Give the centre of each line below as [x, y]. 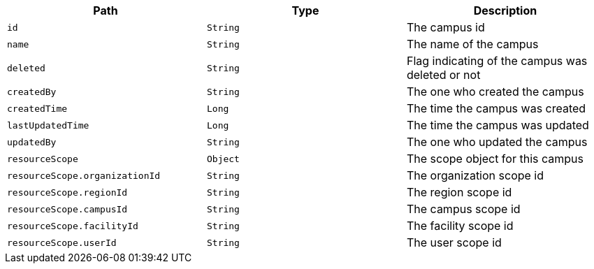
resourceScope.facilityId [73, 226]
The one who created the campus [495, 92]
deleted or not [443, 75]
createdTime [37, 108]
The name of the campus [472, 44]
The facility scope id [460, 226]
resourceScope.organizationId [84, 175]
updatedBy [32, 142]
